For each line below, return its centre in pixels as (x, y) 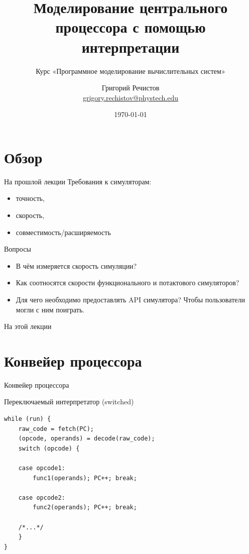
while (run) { (28, 419)
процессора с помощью (131, 27)
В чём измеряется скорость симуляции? (76, 265)
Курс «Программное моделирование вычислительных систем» (131, 71)
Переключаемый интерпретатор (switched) (69, 402)
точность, (30, 198)
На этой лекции (28, 326)
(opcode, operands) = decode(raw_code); (87, 439)
